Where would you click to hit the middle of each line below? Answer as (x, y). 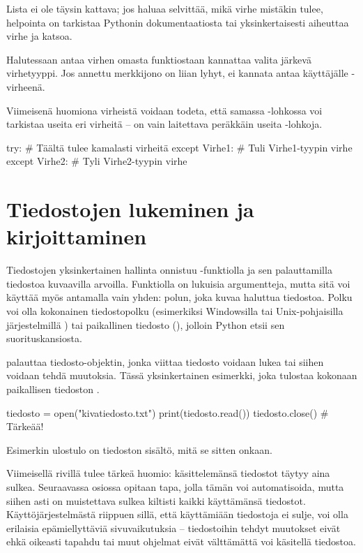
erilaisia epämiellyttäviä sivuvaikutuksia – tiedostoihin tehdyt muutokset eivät (173, 528)
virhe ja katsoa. (39, 36)
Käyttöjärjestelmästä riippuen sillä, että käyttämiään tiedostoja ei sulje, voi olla (177, 514)
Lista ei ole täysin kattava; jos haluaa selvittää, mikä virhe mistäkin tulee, (165, 8)
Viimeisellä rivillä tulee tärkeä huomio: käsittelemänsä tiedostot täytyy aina (168, 473)
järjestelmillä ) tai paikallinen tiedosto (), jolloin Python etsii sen (146, 324)
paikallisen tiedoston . (53, 389)
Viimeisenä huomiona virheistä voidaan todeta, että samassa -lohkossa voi (164, 110)
